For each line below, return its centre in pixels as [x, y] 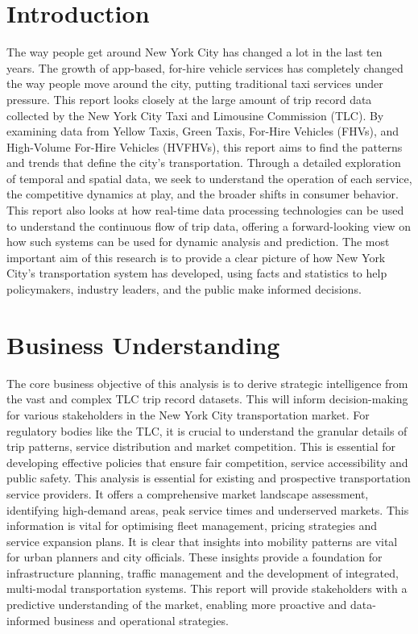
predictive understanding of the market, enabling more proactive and [177, 605]
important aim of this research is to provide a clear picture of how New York [196, 257]
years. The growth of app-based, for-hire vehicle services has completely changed [205, 67]
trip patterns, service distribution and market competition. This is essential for [201, 446]
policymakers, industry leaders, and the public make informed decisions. [184, 289]
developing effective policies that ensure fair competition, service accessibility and [207, 462]
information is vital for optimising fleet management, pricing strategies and [192, 526]
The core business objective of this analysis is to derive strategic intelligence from [207, 383]
